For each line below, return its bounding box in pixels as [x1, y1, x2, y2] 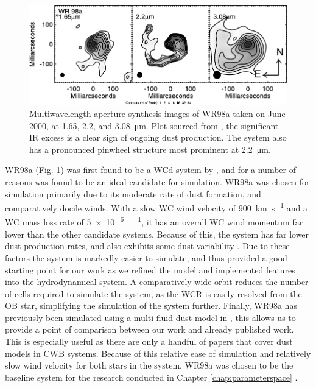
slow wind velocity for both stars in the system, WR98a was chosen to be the [5, 359, 293, 372]
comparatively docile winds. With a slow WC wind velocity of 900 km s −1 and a [5, 200, 308, 214]
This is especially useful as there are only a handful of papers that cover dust [5, 335, 293, 348]
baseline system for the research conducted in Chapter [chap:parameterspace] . [5, 370, 298, 383]
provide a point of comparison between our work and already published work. [5, 323, 294, 336]
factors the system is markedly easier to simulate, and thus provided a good [5, 251, 287, 264]
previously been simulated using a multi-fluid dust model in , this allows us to [5, 311, 296, 323]
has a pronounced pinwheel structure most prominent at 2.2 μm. [29, 143, 271, 155]
